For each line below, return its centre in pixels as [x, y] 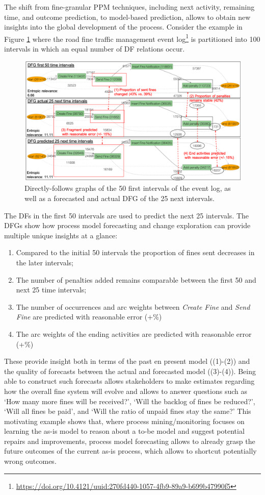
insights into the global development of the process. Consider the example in [123, 27]
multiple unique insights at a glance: [61, 235]
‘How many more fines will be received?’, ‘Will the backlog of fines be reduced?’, [130, 401]
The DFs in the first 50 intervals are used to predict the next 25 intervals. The [127, 215]
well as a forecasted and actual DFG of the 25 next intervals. [120, 198]
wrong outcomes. [30, 461]
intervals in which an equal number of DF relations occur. [95, 49]
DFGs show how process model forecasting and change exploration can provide [127, 225]
